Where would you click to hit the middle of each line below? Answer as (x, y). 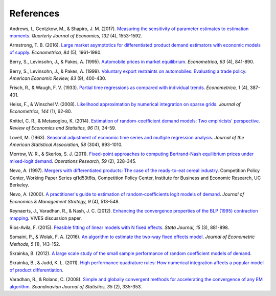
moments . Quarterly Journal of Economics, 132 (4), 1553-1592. (76, 35)
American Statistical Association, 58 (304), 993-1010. (66, 145)
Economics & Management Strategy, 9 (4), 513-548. (65, 201)
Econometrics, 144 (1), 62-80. (41, 111)
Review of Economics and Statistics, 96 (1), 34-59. (63, 128)
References (34, 13)
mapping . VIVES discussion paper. (46, 218)
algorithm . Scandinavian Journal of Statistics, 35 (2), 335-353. (76, 286)
